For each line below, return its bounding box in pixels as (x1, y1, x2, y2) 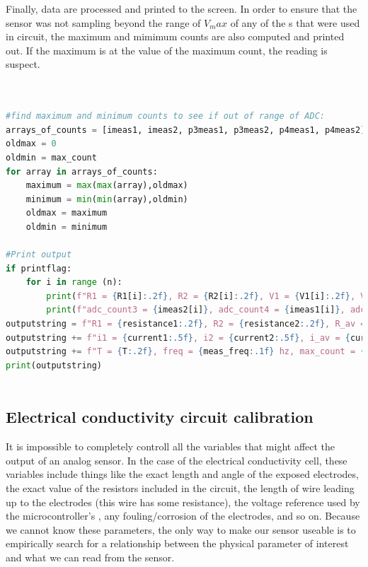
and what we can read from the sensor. (6, 549, 175, 564)
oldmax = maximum (25, 208, 108, 218)
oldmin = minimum (25, 221, 108, 232)
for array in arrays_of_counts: (6, 166, 158, 177)
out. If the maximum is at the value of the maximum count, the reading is (6, 42, 328, 57)
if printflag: (6, 263, 72, 274)
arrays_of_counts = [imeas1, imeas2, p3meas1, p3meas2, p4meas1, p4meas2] (6, 124, 366, 135)
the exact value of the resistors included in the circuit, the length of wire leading (6, 481, 355, 496)
